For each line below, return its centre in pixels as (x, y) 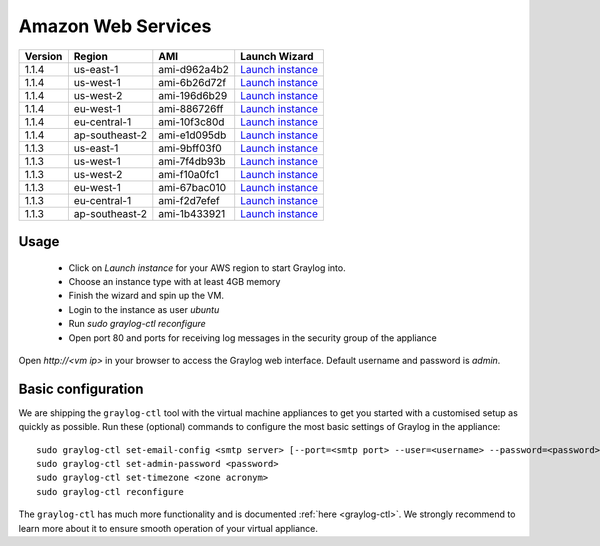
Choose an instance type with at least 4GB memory (174, 281)
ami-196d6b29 (193, 95)
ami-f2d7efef (189, 200)
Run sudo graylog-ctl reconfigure (137, 324)
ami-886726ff (191, 108)
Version (43, 56)
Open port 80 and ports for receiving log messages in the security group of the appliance (252, 337)
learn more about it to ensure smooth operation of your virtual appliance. (168, 528)
